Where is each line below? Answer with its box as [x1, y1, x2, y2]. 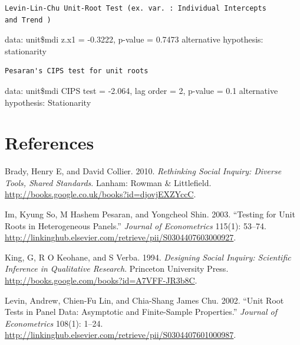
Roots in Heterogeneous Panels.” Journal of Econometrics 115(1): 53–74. [5, 219, 266, 232]
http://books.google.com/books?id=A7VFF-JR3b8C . [5, 274, 197, 287]
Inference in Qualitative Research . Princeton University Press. [5, 262, 229, 275]
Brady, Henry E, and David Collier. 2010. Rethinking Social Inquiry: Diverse [5, 165, 282, 177]
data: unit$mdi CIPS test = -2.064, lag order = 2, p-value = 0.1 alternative [5, 84, 278, 96]
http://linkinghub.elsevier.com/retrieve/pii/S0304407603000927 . [5, 231, 236, 243]
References [5, 131, 94, 155]
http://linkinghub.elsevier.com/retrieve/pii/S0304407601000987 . [5, 328, 236, 341]
